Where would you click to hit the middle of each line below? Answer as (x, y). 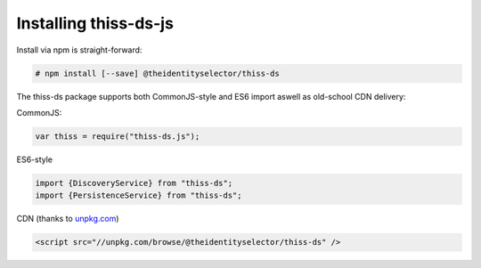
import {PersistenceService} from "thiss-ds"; (139, 195)
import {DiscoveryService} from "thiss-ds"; (134, 183)
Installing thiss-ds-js (95, 23)
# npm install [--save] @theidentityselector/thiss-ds (157, 73)
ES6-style (35, 159)
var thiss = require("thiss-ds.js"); (118, 136)
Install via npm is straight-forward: (79, 50)
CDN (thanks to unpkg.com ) (68, 219)
